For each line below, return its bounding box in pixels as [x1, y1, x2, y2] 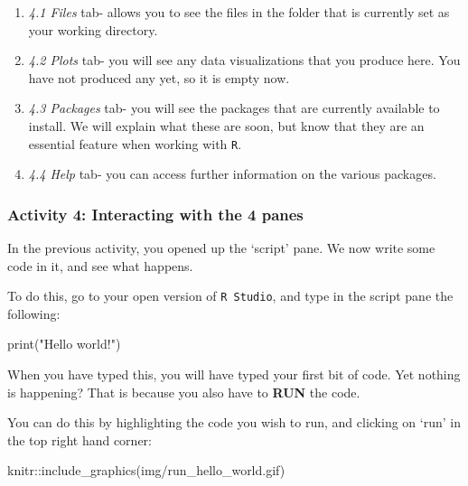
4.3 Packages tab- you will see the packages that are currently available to [28, 98, 440, 117]
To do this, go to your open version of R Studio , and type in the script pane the [7, 286, 454, 305]
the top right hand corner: [7, 430, 152, 449]
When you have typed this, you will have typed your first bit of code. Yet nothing [7, 365, 461, 384]
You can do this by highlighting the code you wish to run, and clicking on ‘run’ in [7, 413, 461, 432]
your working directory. [28, 20, 158, 39]
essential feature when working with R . [28, 134, 242, 153]
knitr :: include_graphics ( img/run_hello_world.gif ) [7, 461, 285, 480]
